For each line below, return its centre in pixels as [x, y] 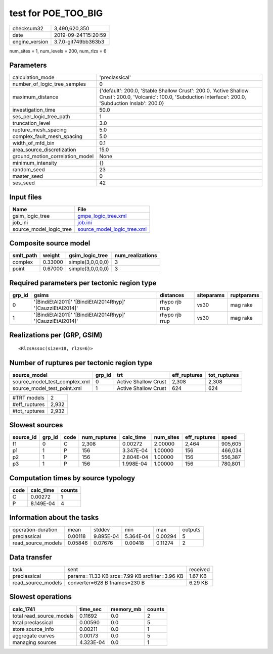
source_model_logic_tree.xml [112, 229]
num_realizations [136, 256]
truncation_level [31, 123]
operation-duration [35, 530]
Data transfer [31, 557]
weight [51, 256]
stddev [102, 530]
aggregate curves [34, 635]
